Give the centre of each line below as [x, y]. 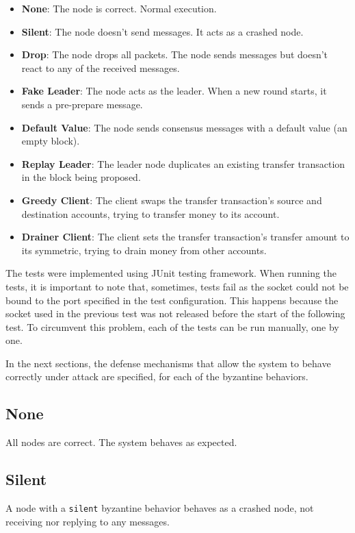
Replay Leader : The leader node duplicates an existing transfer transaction [183, 163]
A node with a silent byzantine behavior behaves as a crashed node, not [160, 508]
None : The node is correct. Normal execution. [119, 8]
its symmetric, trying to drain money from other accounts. [144, 250]
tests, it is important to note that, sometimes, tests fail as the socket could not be [177, 286]
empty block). [51, 141]
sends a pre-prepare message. [82, 104]
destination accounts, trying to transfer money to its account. [150, 213]
